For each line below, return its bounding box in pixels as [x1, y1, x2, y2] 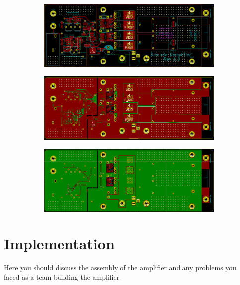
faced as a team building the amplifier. [4, 272, 121, 282]
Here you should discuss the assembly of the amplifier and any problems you [4, 262, 237, 272]
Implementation [4, 233, 115, 253]
